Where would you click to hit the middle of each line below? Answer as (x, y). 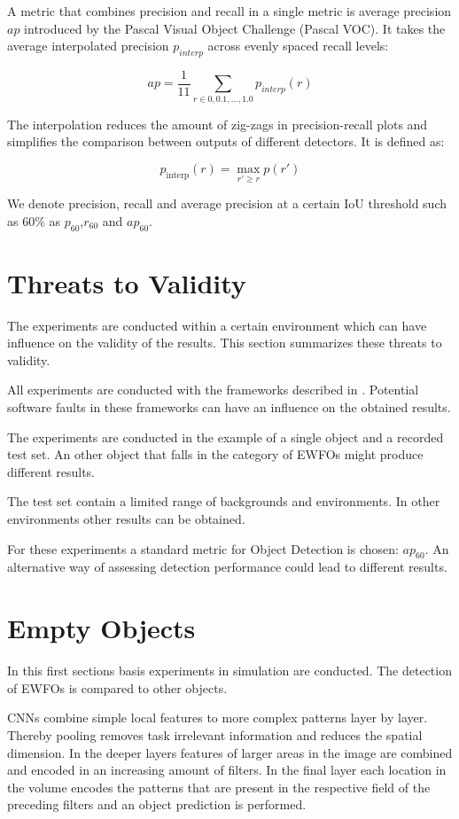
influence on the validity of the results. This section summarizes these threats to (225, 343)
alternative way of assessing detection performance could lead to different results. (227, 567)
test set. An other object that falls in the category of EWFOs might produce (215, 454)
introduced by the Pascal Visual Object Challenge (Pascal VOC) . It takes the (235, 28)
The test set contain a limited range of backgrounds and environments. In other (224, 501)
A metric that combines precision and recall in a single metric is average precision (229, 11)
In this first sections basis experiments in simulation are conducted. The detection (229, 671)
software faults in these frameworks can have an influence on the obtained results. (229, 407)
